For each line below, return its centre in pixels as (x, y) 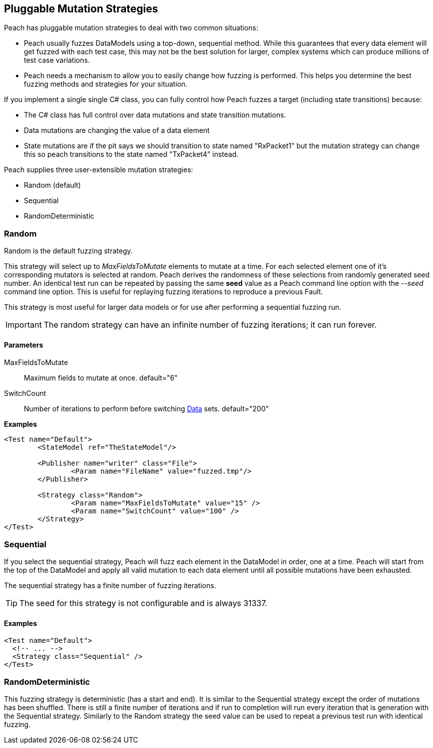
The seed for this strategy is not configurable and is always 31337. (143, 603)
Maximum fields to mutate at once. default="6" (101, 378)
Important (24, 325)
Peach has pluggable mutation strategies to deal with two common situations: (131, 28)
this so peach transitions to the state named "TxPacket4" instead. (131, 154)
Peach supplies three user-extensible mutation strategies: (99, 170)
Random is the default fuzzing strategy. (68, 251)
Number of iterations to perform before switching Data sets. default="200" (146, 409)
